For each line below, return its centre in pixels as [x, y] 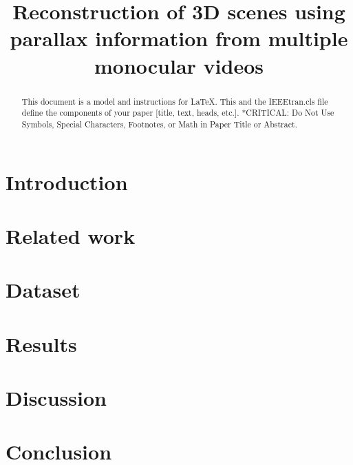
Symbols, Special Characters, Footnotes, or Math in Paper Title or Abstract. [159, 124]
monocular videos [179, 65]
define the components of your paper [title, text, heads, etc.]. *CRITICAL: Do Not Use [178, 113]
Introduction [67, 182]
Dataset [43, 290]
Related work [71, 235]
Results [41, 343]
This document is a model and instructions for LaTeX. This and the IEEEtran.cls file [175, 101]
